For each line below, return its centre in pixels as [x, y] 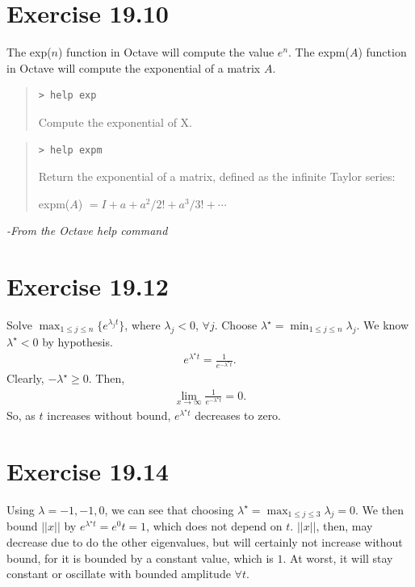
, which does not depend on [214, 526]
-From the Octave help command [87, 231]
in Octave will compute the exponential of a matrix [134, 67]
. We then [379, 509]
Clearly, [25, 378]
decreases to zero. [238, 415]
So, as [21, 415]
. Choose [236, 325]
